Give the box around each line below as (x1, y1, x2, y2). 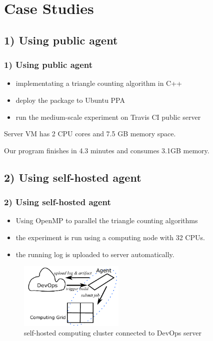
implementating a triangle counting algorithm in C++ (15, 78, 182, 88)
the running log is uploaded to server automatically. (15, 249, 174, 259)
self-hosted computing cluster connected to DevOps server (24, 328, 201, 338)
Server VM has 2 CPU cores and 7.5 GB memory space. (4, 128, 176, 139)
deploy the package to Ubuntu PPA (15, 94, 125, 105)
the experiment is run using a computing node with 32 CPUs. (15, 232, 205, 242)
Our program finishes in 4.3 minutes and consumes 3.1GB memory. (4, 145, 209, 155)
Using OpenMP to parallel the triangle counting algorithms (15, 215, 198, 226)
